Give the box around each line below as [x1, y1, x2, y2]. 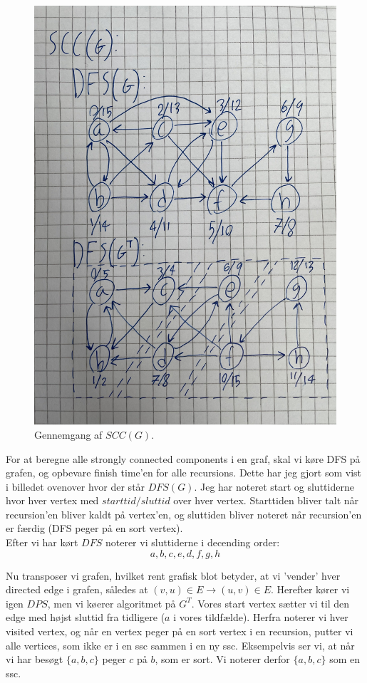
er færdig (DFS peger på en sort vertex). [6, 521, 183, 536]
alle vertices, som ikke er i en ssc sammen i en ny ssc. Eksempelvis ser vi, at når [6, 637, 355, 652]
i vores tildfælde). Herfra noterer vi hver [173, 610, 348, 625]
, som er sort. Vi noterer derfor [155, 652, 290, 667]
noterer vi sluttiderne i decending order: [105, 535, 280, 550]
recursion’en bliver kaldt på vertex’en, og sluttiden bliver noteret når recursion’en [6, 506, 362, 521]
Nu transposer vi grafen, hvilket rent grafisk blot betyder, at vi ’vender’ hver [6, 568, 341, 583]
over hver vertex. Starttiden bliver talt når [173, 493, 359, 508]
